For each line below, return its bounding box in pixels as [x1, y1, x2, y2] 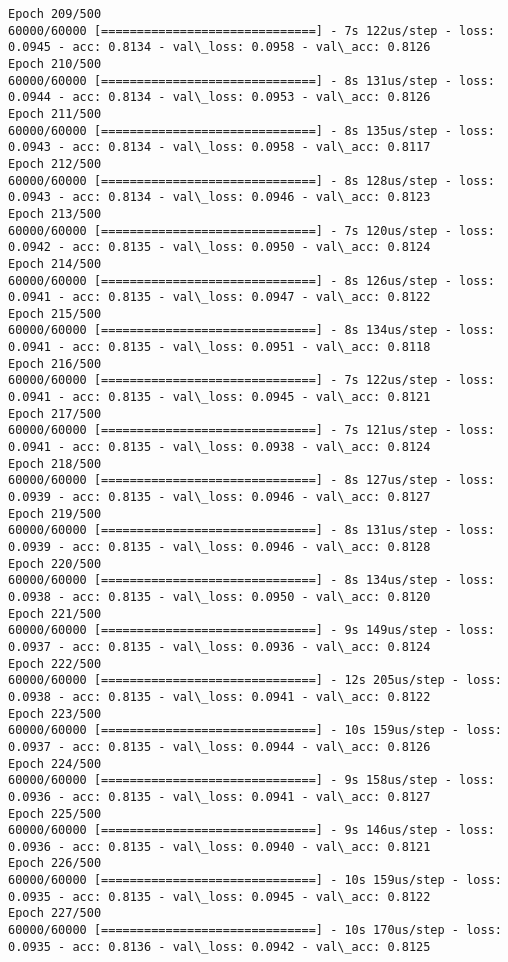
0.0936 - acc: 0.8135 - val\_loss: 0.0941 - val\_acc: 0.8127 [8, 789, 431, 804]
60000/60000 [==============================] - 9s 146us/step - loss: [8, 823, 495, 838]
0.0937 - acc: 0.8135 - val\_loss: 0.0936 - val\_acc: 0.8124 [8, 639, 431, 654]
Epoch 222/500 [8, 656, 102, 671]
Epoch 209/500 [8, 7, 102, 21]
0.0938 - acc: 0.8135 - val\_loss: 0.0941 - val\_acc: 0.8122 [8, 689, 431, 704]
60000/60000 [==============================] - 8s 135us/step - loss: [8, 123, 495, 138]
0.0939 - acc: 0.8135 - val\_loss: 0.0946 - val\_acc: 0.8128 [8, 540, 431, 554]
